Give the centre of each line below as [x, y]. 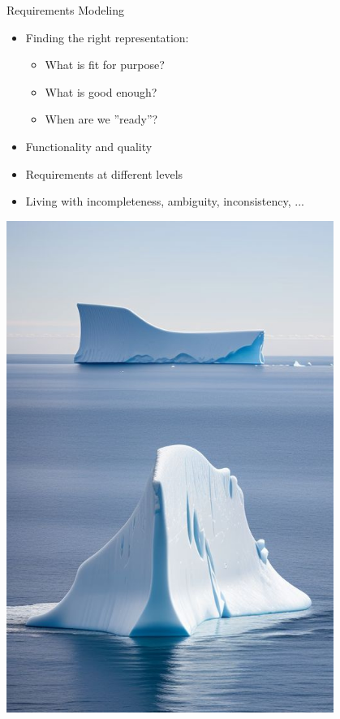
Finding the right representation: [107, 37]
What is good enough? [101, 91]
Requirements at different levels [104, 173]
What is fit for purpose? [105, 65]
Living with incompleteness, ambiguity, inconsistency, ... [165, 201]
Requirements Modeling [65, 10]
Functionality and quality [89, 146]
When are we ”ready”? [101, 119]
